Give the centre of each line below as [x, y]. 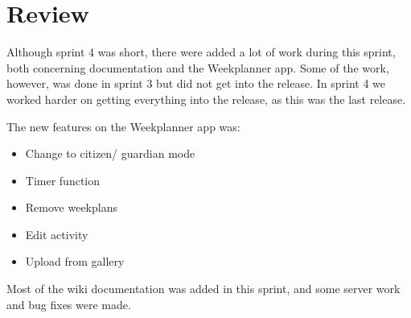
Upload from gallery [75, 261]
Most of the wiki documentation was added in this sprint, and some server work [203, 289]
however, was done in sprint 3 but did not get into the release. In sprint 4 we [196, 83]
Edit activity [57, 234]
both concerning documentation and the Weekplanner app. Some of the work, [198, 67]
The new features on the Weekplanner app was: [123, 126]
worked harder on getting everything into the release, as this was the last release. [206, 99]
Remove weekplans [71, 207]
